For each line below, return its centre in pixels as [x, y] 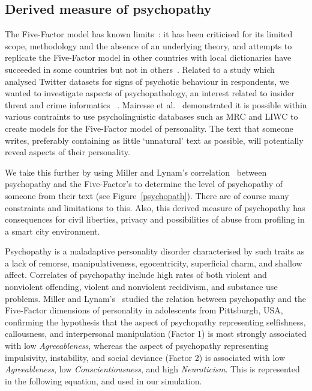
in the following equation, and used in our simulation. [103, 380]
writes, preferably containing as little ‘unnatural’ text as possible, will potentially [154, 140]
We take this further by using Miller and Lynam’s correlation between [136, 172]
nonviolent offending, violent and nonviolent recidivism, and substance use [141, 287]
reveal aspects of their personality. [67, 152]
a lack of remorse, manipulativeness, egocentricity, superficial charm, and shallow [154, 263]
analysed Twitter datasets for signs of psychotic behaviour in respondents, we [147, 81]
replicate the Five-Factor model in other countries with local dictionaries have [148, 57]
